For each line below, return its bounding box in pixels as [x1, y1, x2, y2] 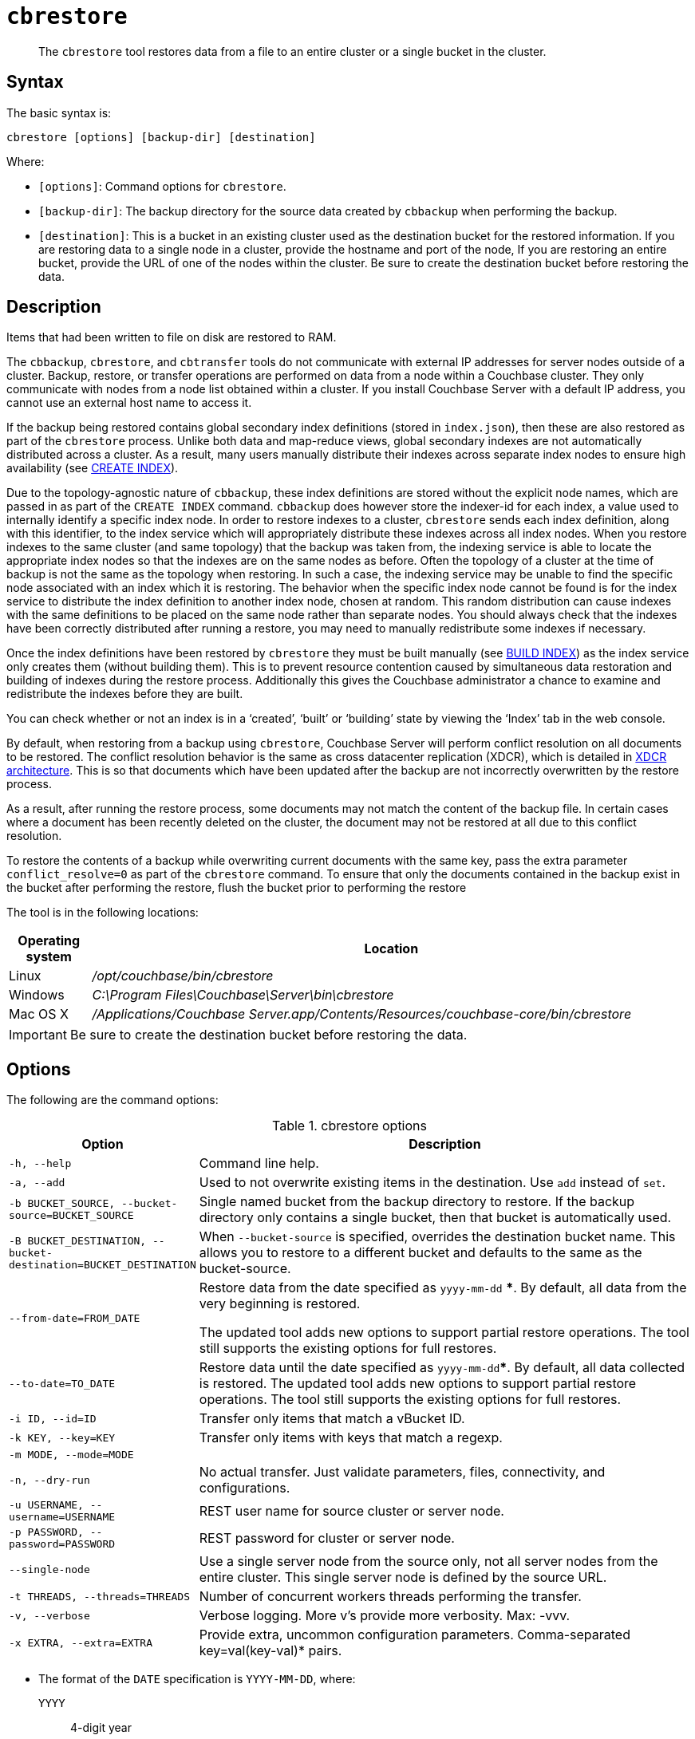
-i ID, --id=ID [9, 1412, 97, 1425]
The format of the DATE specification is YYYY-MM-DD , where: [38, 1672, 356, 1686]
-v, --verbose [9, 1609, 90, 1622]
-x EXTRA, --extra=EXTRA [9, 1636, 153, 1649]
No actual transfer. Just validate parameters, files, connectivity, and [199, 1464, 606, 1481]
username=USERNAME [9, 1511, 116, 1524]
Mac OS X [9, 1006, 69, 1023]
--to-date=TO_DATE [9, 1377, 116, 1390]
